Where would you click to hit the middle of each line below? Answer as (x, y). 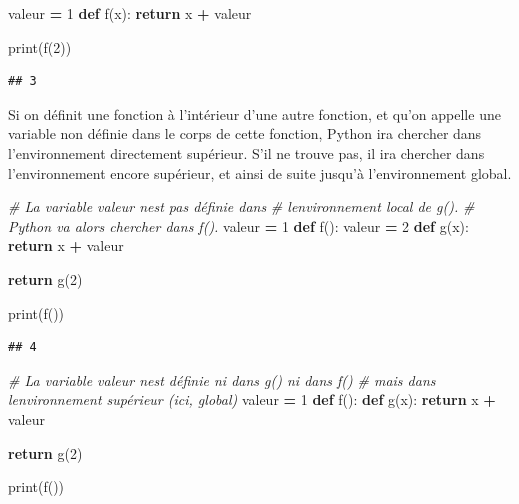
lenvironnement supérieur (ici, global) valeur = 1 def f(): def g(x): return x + (252, 399)
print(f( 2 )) (40, 46)
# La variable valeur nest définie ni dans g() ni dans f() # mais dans (222, 379)
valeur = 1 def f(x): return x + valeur (130, 13)
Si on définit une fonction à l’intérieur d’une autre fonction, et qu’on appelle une (254, 113)
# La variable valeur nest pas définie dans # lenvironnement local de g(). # (241, 206)
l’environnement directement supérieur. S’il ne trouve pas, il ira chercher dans (246, 152)
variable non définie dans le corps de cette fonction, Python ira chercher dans (245, 133)
